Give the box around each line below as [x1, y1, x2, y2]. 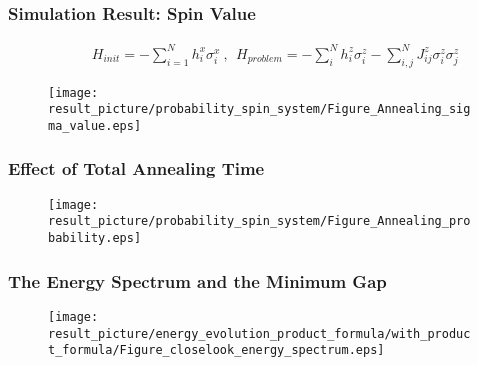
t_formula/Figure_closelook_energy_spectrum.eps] [48, 343, 385, 358]
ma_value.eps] [48, 118, 142, 133]
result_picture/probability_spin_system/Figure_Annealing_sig [48, 102, 471, 117]
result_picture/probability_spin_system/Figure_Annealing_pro [48, 214, 471, 229]
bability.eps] [48, 231, 142, 246]
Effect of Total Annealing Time [8, 156, 265, 181]
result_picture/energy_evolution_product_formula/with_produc [48, 326, 471, 341]
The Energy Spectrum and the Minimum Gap [8, 268, 387, 293]
